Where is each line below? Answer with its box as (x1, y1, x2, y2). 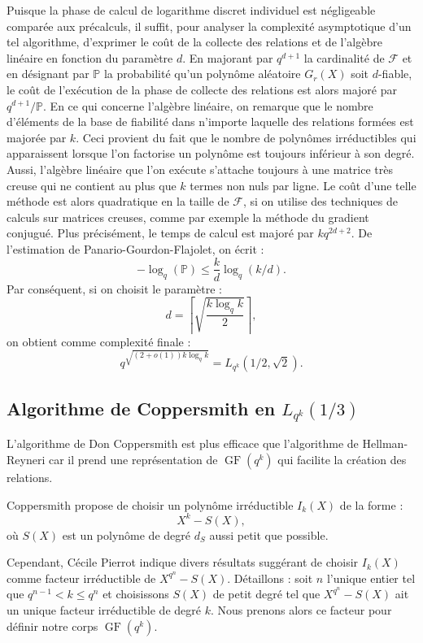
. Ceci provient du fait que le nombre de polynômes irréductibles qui (76, 128, 416, 146)
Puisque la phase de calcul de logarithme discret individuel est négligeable (7, 2, 376, 18)
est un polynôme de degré (62, 526, 190, 543)
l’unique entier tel (326, 569, 416, 586)
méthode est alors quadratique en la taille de (7, 193, 229, 210)
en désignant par (7, 65, 89, 82)
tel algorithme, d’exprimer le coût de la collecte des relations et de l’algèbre (7, 33, 382, 50)
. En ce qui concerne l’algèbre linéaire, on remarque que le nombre (43, 97, 373, 114)
